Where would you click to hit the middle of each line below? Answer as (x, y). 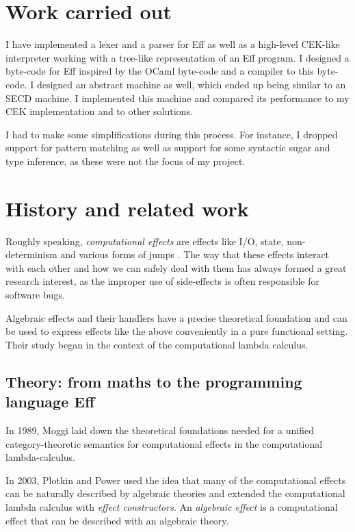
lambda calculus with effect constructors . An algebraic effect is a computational (172, 506)
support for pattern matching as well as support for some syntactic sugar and (168, 148)
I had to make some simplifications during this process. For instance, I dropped (172, 134)
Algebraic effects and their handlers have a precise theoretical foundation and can (176, 317)
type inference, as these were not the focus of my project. (126, 161)
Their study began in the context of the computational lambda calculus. (157, 344)
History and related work (127, 208)
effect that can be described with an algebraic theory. (117, 520)
